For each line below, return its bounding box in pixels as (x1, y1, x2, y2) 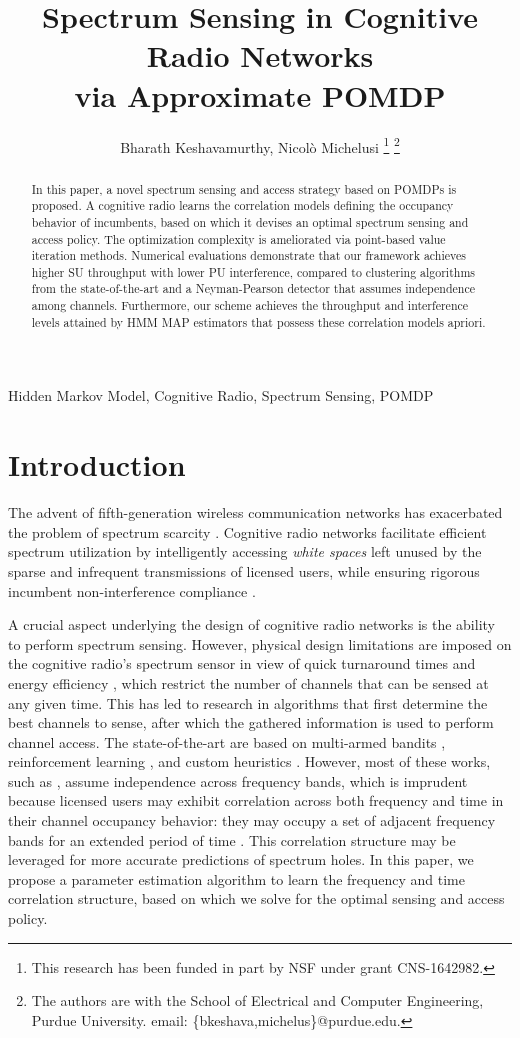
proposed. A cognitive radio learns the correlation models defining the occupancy (31, 197, 454, 214)
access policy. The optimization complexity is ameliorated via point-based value (31, 230, 446, 247)
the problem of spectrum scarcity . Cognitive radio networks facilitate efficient (8, 521, 487, 542)
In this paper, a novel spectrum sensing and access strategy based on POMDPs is (31, 180, 457, 197)
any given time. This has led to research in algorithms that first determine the (8, 692, 488, 713)
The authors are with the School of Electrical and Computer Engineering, (31, 990, 484, 1011)
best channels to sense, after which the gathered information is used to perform (8, 712, 494, 733)
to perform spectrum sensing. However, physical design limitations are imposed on (8, 633, 512, 654)
